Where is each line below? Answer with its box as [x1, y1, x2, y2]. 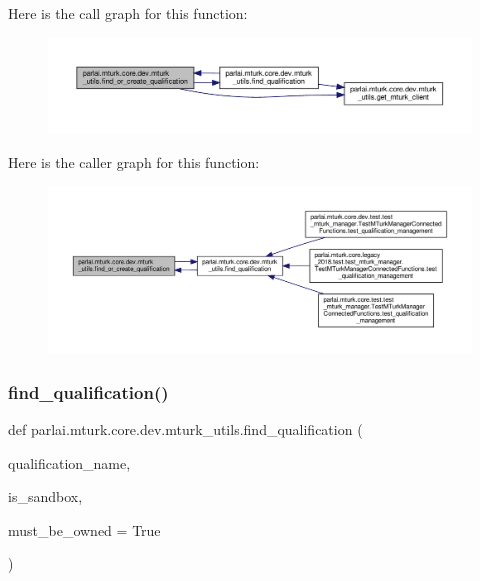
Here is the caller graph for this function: [8, 151, 260, 172]
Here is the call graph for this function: [8, 3, 248, 23]
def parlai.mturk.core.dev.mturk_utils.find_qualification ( [8, 418, 363, 439]
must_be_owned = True [8, 519, 161, 540]
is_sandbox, [8, 486, 83, 507]
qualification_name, [8, 452, 131, 473]
